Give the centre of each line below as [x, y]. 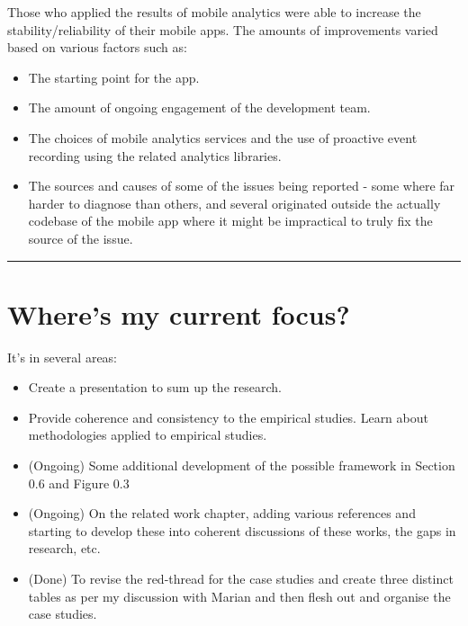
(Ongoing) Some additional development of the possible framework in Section [242, 465]
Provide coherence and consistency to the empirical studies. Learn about [228, 417]
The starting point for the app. [114, 77]
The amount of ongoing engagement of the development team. [199, 107]
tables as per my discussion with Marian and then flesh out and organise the [239, 596]
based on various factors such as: [97, 47]
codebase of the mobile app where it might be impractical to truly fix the [230, 221]
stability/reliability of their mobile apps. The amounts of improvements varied [223, 29]
